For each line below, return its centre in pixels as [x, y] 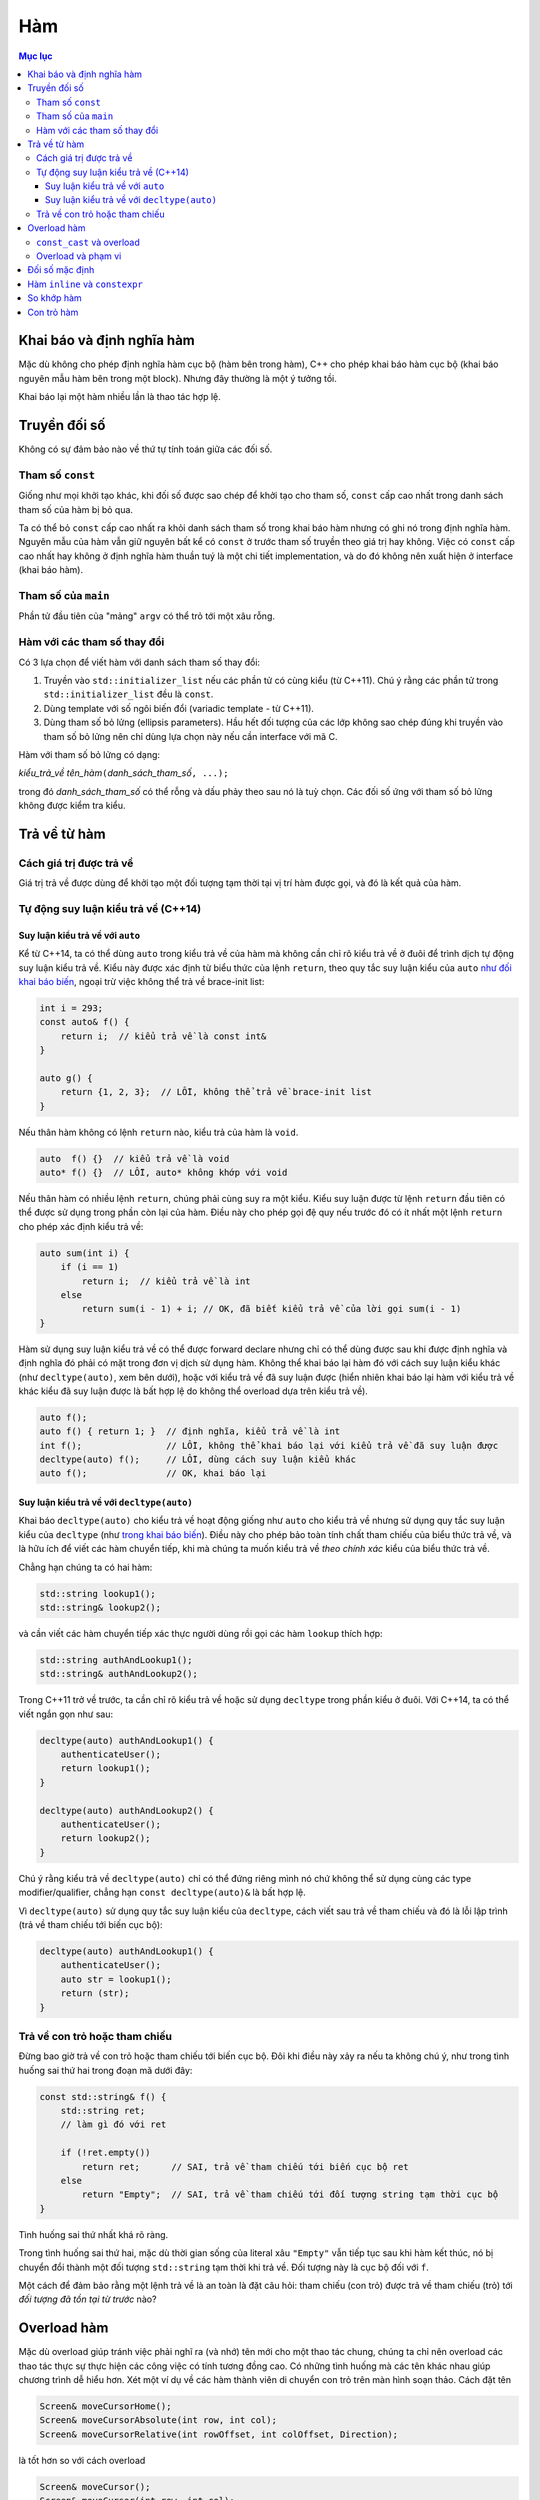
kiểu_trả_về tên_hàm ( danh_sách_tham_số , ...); [123, 773]
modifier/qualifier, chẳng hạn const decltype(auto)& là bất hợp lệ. [162, 1892]
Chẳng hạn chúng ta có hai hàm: [85, 1567]
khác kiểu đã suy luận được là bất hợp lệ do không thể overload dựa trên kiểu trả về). [193, 1391]
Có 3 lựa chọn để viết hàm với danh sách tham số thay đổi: [139, 662]
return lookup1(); [105, 1768]
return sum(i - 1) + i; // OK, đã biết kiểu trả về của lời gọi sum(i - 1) [271, 1309]
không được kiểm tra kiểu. [72, 806]
